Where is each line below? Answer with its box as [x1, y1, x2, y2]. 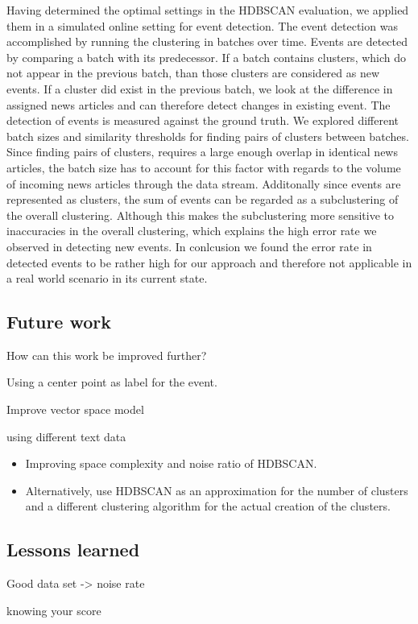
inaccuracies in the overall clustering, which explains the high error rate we [6, 222, 377, 239]
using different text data [6, 428, 126, 444]
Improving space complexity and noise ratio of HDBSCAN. [25, 455, 317, 472]
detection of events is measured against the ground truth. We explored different [6, 112, 399, 129]
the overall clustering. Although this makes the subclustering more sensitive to [6, 206, 394, 223]
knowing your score [6, 601, 101, 618]
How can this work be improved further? [6, 346, 207, 363]
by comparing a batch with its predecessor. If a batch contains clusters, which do [6, 48, 407, 65]
